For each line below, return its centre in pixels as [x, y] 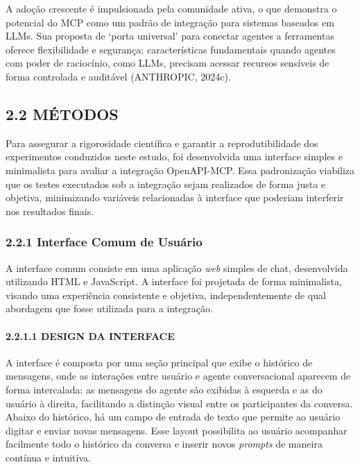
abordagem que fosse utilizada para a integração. [109, 308]
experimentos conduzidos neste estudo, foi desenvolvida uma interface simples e [174, 156]
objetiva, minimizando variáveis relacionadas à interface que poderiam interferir [175, 197]
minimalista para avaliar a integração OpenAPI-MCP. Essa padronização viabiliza [180, 170]
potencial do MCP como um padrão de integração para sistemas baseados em [170, 22]
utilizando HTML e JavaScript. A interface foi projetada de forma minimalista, [174, 281]
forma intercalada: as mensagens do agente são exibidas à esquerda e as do [164, 389]
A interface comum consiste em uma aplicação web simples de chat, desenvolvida [177, 268]
